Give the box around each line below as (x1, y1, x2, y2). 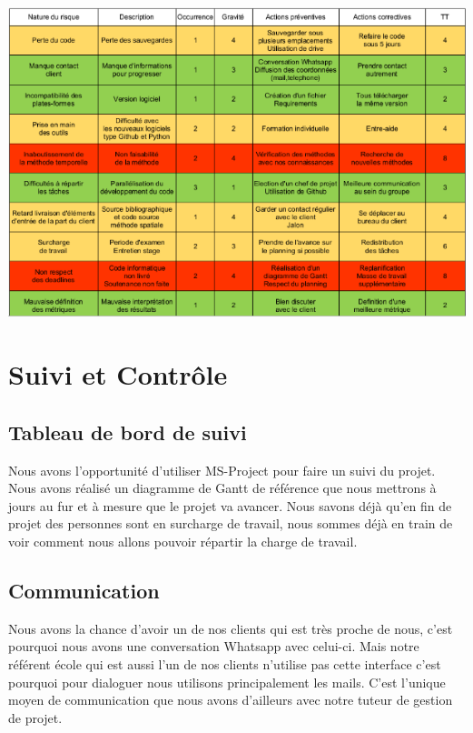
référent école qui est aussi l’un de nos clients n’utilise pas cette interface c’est (8, 655, 441, 674)
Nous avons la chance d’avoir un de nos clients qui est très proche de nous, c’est (8, 618, 453, 638)
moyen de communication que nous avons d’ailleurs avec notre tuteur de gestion (8, 690, 453, 709)
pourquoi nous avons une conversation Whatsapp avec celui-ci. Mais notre (8, 637, 419, 656)
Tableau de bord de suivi (8, 417, 247, 446)
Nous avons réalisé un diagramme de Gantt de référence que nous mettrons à (8, 478, 437, 497)
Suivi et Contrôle (8, 356, 228, 393)
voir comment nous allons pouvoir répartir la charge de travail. (8, 532, 358, 551)
